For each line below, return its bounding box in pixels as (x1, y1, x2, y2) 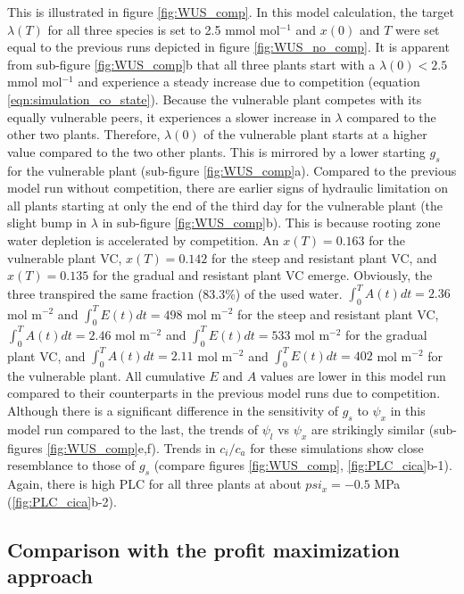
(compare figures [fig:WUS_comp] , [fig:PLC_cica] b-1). (153, 456, 452, 474)
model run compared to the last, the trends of (7, 419, 259, 438)
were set (395, 20, 440, 38)
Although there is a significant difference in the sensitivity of (7, 401, 338, 420)
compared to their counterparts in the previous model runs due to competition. (7, 384, 441, 402)
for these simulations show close (250, 438, 424, 457)
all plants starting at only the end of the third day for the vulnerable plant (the (7, 195, 443, 214)
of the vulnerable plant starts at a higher (203, 125, 427, 144)
